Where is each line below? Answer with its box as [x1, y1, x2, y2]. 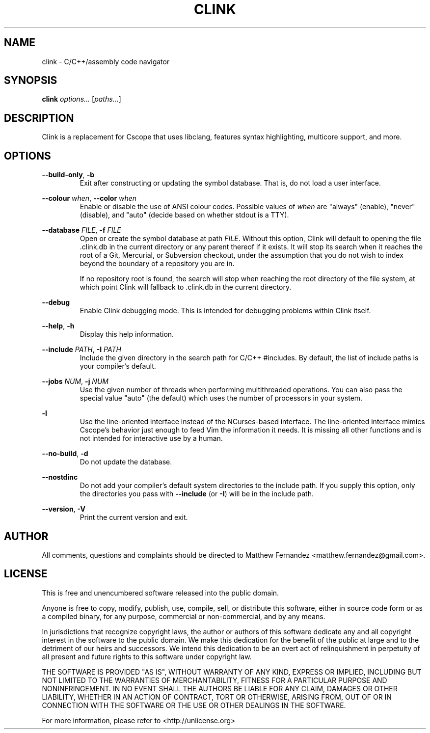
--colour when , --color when [42, 194, 137, 203]
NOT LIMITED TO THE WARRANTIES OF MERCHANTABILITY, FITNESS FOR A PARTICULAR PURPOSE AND [42, 676, 387, 684]
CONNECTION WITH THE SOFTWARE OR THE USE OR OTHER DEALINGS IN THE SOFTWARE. [42, 701, 346, 709]
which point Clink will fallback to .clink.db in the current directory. [80, 283, 292, 292]
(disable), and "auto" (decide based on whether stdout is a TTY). [80, 211, 289, 219]
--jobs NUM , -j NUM [42, 377, 108, 386]
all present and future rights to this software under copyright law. [42, 652, 252, 661]
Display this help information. [80, 330, 174, 339]
